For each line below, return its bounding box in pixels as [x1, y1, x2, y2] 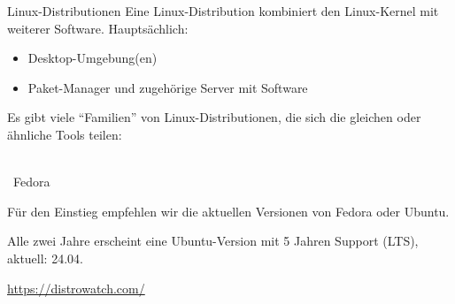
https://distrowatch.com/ [7, 278, 145, 297]
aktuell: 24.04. [7, 248, 83, 267]
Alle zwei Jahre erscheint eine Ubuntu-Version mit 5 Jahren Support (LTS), [7, 232, 419, 250]
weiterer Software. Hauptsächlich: [7, 19, 189, 37]
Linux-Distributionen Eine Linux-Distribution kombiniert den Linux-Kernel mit [7, 2, 439, 19]
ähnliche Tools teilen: [7, 125, 122, 143]
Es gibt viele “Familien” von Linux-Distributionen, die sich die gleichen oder [7, 108, 421, 126]
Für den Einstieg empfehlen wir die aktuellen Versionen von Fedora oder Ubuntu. [7, 201, 450, 220]
